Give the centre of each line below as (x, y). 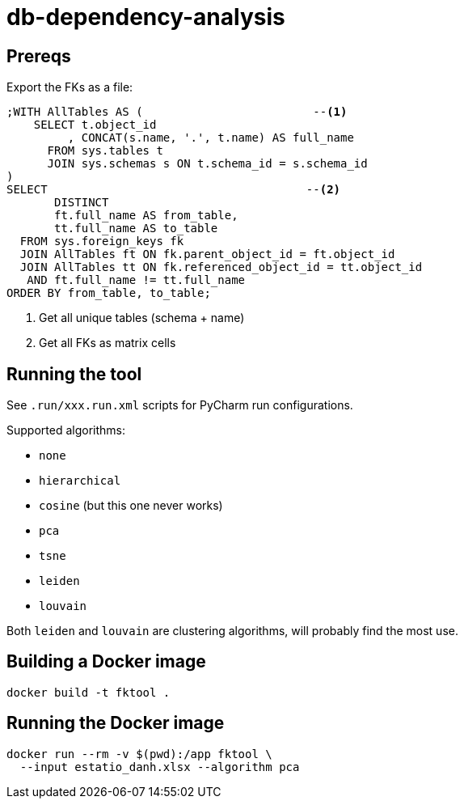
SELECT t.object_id (95, 125)
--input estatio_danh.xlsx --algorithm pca (160, 767)
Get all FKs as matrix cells (108, 343)
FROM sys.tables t (105, 151)
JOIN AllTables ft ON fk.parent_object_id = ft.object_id (207, 254)
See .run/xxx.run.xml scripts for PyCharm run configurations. (180, 405)
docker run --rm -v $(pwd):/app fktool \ (139, 754)
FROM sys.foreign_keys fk (102, 241)
